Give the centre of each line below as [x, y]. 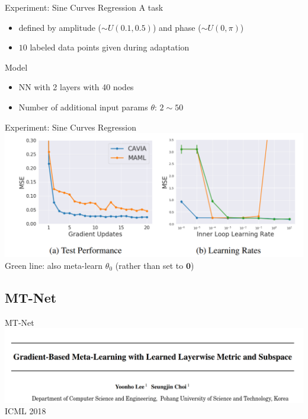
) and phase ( [177, 27]
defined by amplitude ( [60, 27]
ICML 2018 [25, 411]
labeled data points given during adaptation [110, 47]
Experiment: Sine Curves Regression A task [84, 7]
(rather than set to [149, 265]
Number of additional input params [83, 107]
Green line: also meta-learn [54, 265]
